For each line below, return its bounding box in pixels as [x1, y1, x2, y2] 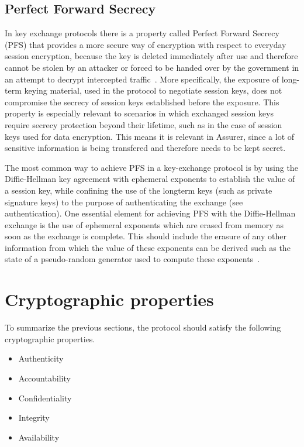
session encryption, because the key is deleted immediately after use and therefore [5, 50, 298, 62]
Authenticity [18, 352, 64, 365]
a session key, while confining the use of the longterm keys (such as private [5, 184, 272, 196]
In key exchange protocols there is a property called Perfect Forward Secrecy [5, 27, 279, 39]
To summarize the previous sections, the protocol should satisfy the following [5, 321, 281, 333]
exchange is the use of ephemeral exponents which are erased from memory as [5, 218, 284, 231]
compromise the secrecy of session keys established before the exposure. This [5, 95, 279, 108]
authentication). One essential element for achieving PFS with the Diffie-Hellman [5, 207, 296, 219]
